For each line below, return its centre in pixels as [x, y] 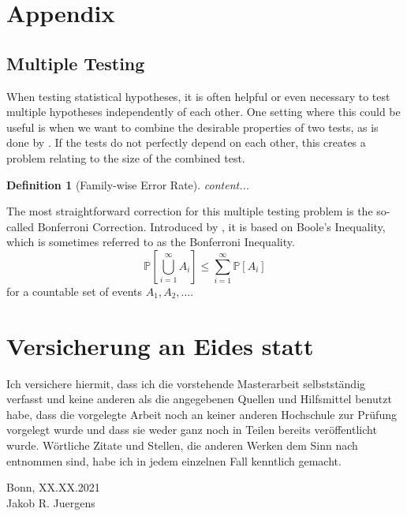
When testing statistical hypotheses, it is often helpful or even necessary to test [198, 96]
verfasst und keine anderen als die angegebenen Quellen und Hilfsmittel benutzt [199, 399]
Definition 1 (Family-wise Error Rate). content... [128, 184]
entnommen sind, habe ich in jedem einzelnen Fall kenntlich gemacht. [174, 460]
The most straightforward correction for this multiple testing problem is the [190, 211]
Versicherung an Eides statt [160, 345]
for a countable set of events [75, 291]
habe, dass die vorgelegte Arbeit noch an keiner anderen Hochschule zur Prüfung [202, 414]
